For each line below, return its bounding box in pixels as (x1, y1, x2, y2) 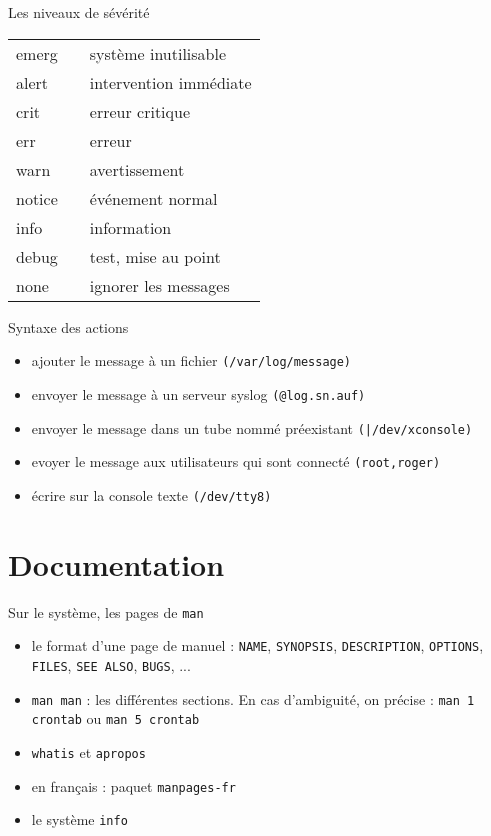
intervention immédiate (89, 70, 252, 94)
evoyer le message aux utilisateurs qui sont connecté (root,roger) (31, 451, 441, 472)
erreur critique (89, 99, 191, 123)
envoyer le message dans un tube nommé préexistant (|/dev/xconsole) (31, 417, 473, 438)
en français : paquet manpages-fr (31, 775, 236, 796)
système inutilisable (89, 41, 227, 65)
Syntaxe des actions (8, 316, 129, 337)
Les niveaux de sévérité (8, 2, 150, 22)
